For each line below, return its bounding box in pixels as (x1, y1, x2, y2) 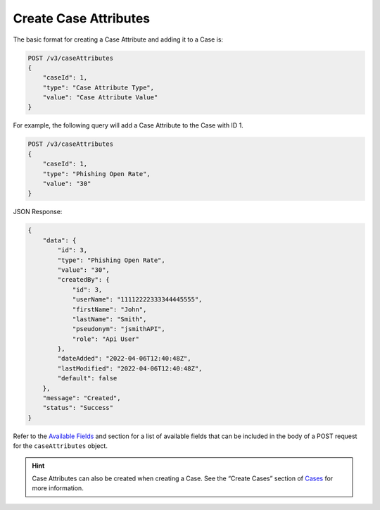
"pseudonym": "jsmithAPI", (72, 325, 165, 333)
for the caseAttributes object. (13, 442, 108, 450)
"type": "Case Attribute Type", (42, 83, 155, 92)
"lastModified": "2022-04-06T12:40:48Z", (57, 364, 203, 373)
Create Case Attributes (13, 11, 151, 26)
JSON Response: (13, 208, 63, 216)
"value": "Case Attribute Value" (42, 94, 158, 101)
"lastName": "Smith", (72, 315, 147, 323)
